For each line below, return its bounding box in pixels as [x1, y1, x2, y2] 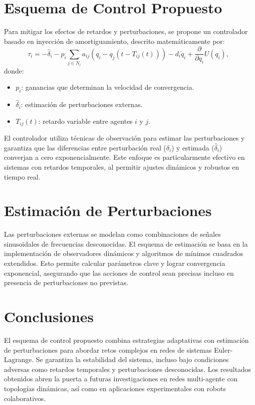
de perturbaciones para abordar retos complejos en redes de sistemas [4, 344, 212, 355]
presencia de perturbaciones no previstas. [4, 277, 128, 288]
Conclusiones [4, 306, 94, 327]
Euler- [214, 344, 233, 355]
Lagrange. [4, 354, 34, 365]
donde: [4, 65, 24, 75]
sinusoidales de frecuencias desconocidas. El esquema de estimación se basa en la [4, 238, 248, 249]
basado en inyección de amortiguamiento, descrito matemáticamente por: [4, 36, 225, 46]
